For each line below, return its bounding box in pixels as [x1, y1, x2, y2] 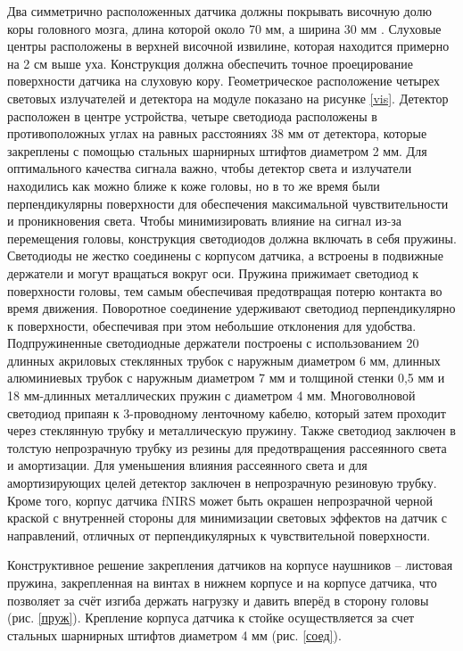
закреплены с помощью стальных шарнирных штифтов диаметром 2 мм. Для [7, 141, 427, 160]
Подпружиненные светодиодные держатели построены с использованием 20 [7, 334, 419, 352]
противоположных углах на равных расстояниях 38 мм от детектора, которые [7, 124, 427, 143]
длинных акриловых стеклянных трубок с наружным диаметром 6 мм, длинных [7, 350, 441, 369]
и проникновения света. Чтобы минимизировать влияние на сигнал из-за [7, 211, 402, 230]
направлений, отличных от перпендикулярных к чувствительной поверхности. [7, 525, 431, 544]
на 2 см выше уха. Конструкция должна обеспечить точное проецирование [7, 54, 413, 72]
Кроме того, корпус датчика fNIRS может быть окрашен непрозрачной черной [7, 490, 433, 509]
